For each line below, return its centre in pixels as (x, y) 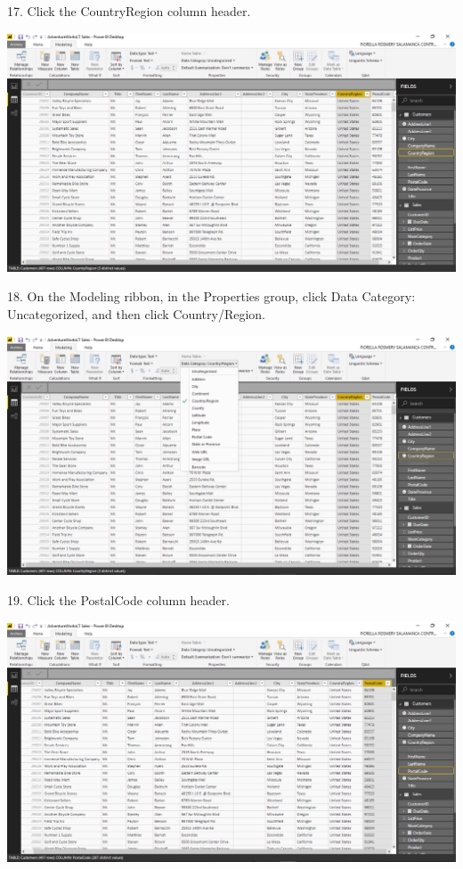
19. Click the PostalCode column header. (118, 599)
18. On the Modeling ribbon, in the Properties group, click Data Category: (211, 296)
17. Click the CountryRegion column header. (129, 11)
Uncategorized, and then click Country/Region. (137, 314)
